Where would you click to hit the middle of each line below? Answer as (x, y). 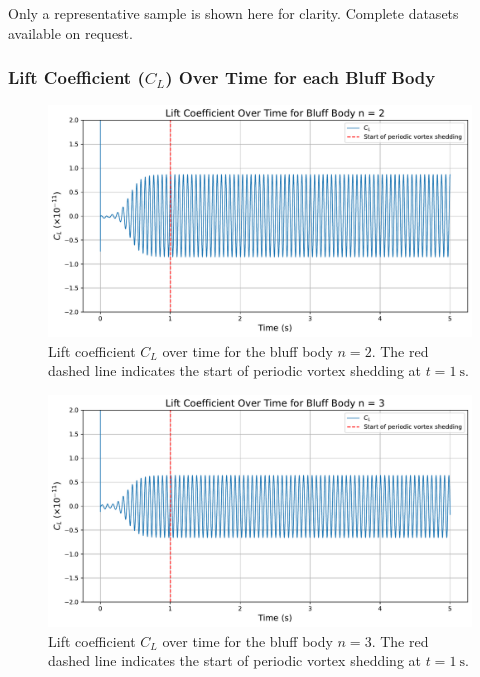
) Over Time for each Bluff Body (300, 77)
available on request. (70, 32)
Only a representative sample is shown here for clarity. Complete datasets (233, 13)
